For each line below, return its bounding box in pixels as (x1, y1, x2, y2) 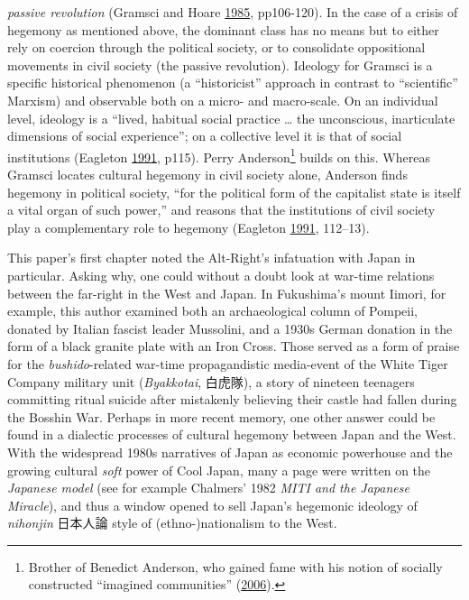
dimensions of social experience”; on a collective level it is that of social (7, 126, 402, 145)
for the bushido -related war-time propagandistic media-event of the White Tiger (7, 354, 448, 373)
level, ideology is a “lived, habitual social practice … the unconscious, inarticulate (7, 108, 455, 127)
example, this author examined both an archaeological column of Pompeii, (7, 301, 418, 320)
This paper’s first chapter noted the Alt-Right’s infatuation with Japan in (7, 248, 416, 267)
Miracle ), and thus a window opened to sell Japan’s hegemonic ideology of (7, 495, 418, 514)
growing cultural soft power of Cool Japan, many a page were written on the (7, 460, 431, 479)
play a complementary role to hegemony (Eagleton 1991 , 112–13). (7, 217, 370, 236)
